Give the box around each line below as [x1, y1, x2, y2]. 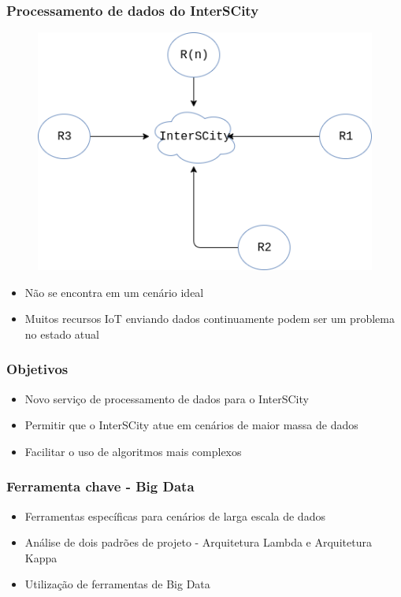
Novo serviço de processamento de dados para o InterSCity [24, 390, 309, 406]
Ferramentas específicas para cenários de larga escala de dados [24, 507, 325, 524]
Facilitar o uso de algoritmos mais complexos [24, 443, 242, 459]
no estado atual [24, 325, 99, 342]
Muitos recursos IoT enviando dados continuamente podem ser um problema [24, 310, 395, 327]
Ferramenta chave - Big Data [6, 476, 195, 496]
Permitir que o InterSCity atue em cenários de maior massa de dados [24, 417, 358, 433]
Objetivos [6, 359, 69, 379]
